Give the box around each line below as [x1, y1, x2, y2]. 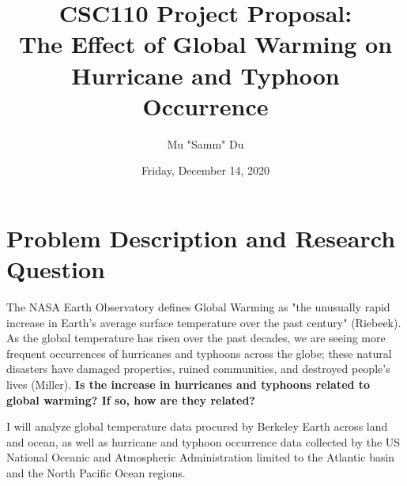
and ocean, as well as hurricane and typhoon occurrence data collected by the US [6, 433, 401, 450]
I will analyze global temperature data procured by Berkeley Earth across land [6, 418, 388, 435]
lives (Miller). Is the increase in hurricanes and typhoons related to [6, 375, 371, 392]
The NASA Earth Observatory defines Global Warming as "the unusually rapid [6, 299, 390, 315]
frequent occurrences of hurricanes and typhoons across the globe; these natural [6, 345, 392, 361]
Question [6, 253, 105, 285]
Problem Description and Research [6, 221, 396, 254]
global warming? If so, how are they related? [6, 391, 255, 408]
